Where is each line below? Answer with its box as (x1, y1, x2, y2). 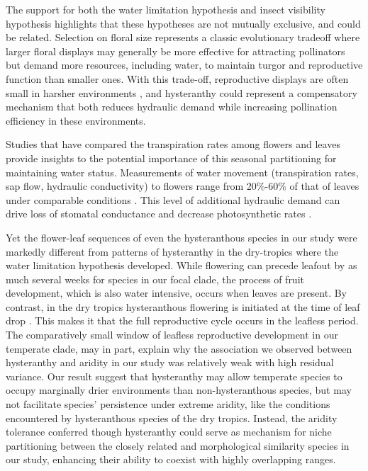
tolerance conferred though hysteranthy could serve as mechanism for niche (6, 424, 332, 439)
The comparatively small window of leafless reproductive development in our (6, 327, 338, 342)
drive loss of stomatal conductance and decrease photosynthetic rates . (6, 206, 312, 221)
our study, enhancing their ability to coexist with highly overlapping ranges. (6, 452, 336, 467)
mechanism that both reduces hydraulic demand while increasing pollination (6, 99, 338, 114)
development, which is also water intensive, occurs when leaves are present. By (6, 285, 347, 300)
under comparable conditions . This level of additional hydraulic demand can (6, 192, 340, 207)
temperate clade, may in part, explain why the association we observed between (6, 341, 352, 356)
